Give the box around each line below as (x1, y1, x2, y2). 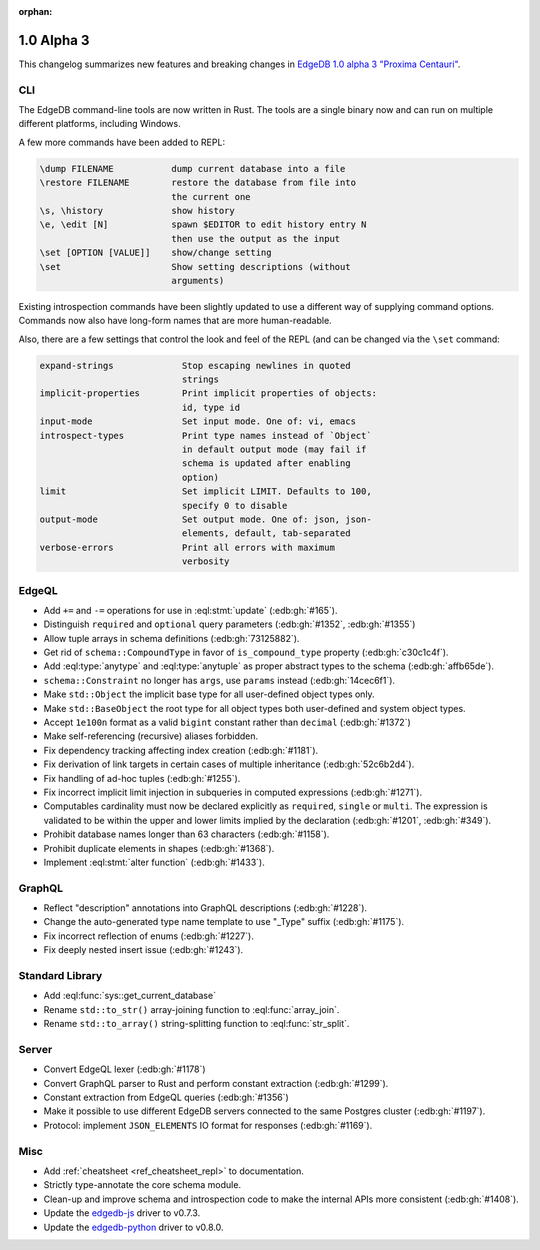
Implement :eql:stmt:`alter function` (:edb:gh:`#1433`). (43, 856, 265, 868)
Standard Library (18, 969, 103, 982)
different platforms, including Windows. (18, 118, 181, 130)
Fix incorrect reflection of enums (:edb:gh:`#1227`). (43, 930, 254, 942)
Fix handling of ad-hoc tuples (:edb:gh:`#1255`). (43, 772, 241, 784)
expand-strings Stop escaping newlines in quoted (39, 360, 351, 371)
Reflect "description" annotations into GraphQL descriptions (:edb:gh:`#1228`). (43, 902, 368, 914)
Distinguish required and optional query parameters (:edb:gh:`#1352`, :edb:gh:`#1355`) (43, 618, 416, 630)
